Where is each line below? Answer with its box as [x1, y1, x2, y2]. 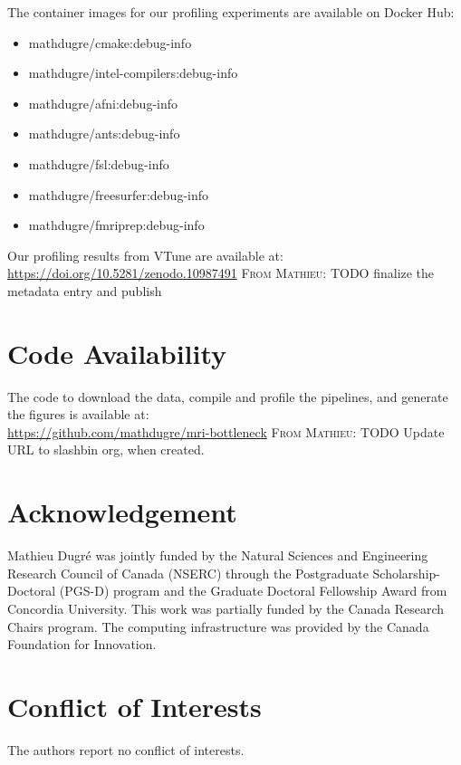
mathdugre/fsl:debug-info [28, 154, 169, 173]
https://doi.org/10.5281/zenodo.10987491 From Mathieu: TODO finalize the [7, 263, 435, 282]
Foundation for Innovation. [7, 635, 157, 654]
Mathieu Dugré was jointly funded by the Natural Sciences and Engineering [7, 546, 428, 565]
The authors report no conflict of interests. [7, 740, 245, 759]
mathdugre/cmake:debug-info [28, 33, 192, 52]
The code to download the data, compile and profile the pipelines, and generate [7, 387, 448, 406]
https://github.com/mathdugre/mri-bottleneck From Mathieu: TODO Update [7, 422, 445, 441]
